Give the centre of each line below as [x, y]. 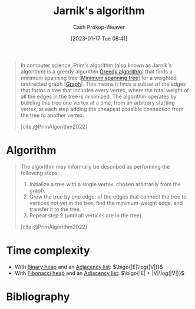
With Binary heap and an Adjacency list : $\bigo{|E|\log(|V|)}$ [89, 267]
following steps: [40, 173]
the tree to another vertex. [52, 115]
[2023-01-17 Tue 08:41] [99, 38]
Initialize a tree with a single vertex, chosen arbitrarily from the [105, 184]
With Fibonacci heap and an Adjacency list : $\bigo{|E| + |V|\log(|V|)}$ [100, 273]
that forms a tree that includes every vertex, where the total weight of [105, 90]
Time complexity [48, 251]
